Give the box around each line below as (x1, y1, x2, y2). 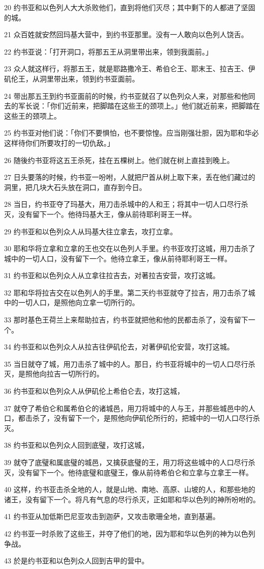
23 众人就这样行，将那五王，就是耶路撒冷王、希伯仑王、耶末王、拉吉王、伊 (4, 63, 255, 74)
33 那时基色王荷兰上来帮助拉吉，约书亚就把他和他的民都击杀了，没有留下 (4, 314, 248, 325)
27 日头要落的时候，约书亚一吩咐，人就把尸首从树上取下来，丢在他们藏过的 (4, 172, 255, 182)
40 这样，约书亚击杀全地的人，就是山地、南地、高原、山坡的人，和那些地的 (4, 484, 255, 495)
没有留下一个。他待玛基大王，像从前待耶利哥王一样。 (18, 208, 196, 219)
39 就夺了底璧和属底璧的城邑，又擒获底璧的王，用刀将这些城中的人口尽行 (4, 457, 248, 467)
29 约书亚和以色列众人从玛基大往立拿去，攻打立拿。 (4, 226, 177, 236)
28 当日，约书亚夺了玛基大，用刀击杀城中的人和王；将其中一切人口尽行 (4, 199, 241, 209)
